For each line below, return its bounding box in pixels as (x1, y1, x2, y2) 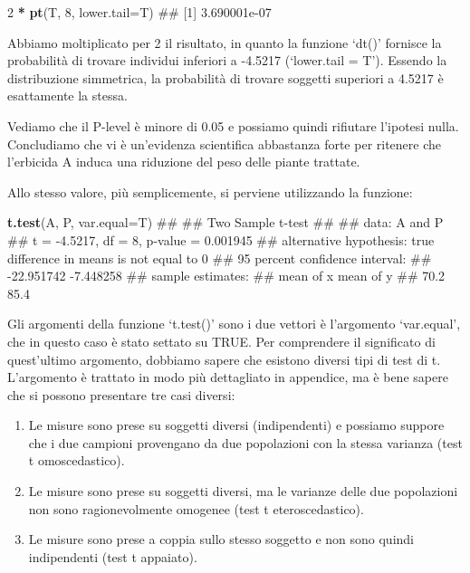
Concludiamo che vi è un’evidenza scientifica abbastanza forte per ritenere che (7, 134, 442, 153)
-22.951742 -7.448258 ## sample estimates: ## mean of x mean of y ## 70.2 (7, 266, 446, 285)
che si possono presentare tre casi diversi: (7, 385, 235, 404)
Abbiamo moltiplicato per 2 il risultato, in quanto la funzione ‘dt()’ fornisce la (7, 33, 442, 52)
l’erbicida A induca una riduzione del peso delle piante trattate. (7, 152, 360, 171)
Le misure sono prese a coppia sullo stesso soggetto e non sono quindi (28, 530, 414, 549)
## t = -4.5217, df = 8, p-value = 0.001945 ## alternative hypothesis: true (7, 230, 435, 249)
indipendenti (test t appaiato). (28, 547, 197, 566)
